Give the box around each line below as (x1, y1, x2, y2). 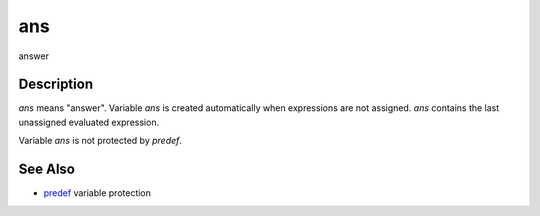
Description (18, 76, 94, 93)
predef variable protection (43, 187, 152, 199)
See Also (18, 161, 75, 178)
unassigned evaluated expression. (18, 116, 160, 128)
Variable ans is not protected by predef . (18, 135, 183, 147)
